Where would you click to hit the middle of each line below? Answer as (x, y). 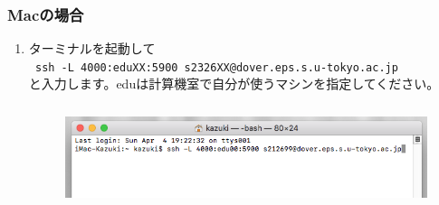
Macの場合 (46, 14)
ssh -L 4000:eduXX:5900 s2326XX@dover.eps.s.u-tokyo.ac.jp (216, 67)
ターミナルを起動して (92, 48)
